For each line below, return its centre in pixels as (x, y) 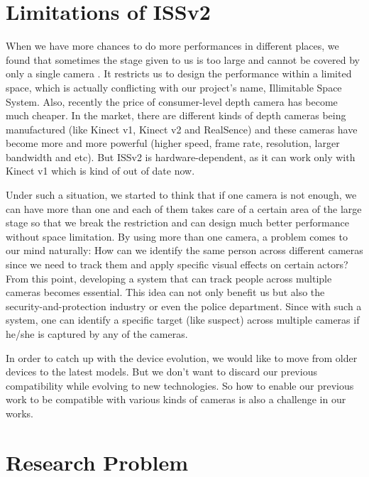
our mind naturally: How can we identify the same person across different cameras (184, 250)
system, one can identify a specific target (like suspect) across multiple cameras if (183, 320)
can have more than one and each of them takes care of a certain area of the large (184, 208)
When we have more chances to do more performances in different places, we (172, 46)
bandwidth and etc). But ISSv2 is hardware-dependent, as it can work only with (181, 157)
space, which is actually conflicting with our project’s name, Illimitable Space (174, 87)
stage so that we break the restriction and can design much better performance (177, 223)
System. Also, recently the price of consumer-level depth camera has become (172, 101)
